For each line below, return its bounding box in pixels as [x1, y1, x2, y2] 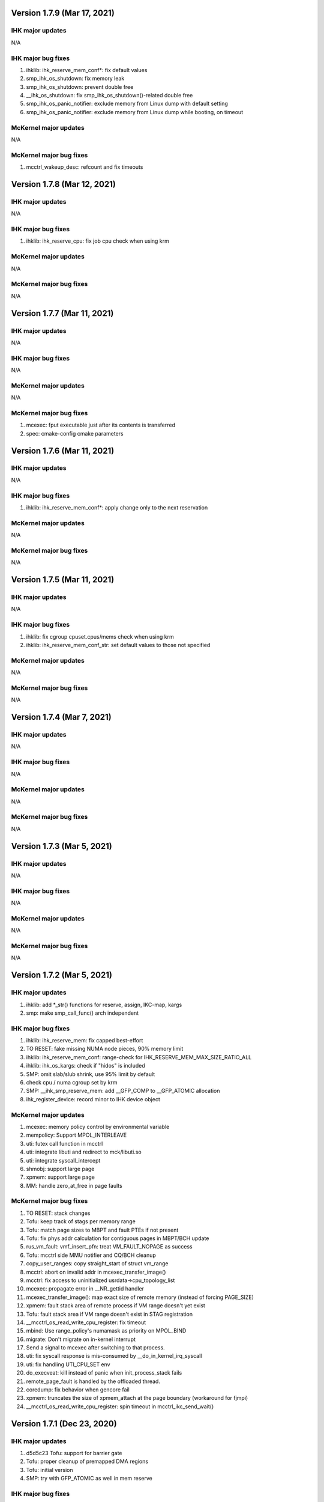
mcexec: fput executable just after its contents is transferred [26, 421, 176, 429]
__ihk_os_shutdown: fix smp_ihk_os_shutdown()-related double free [26, 92, 193, 99]
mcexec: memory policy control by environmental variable [26, 1123, 170, 1130]
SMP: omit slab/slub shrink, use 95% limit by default [26, 1070, 155, 1078]
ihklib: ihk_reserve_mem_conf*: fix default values [26, 66, 148, 73]
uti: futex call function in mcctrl [26, 1140, 103, 1147]
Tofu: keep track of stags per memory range [26, 1218, 136, 1225]
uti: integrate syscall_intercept [26, 1157, 101, 1164]
